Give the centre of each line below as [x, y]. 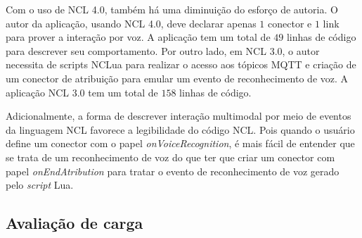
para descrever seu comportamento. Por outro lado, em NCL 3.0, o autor [163, 50]
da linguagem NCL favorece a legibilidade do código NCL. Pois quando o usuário [180, 129]
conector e [290, 23]
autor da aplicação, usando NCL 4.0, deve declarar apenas [131, 23]
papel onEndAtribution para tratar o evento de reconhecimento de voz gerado [173, 171]
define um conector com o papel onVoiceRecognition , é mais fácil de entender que [180, 143]
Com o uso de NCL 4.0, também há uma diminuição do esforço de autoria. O [172, 9]
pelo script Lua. [40, 185]
